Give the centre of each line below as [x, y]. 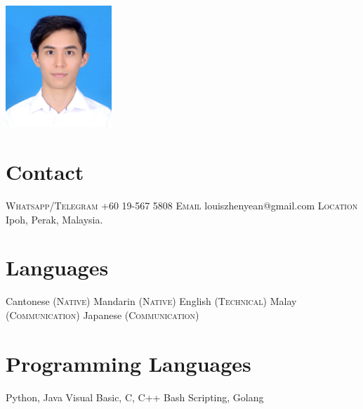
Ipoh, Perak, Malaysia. [54, 219]
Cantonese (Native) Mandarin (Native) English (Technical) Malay [151, 301]
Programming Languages [128, 363]
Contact [45, 172]
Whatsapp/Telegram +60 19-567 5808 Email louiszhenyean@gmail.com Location [182, 206]
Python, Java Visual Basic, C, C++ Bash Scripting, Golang [135, 397]
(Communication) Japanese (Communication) [103, 314]
